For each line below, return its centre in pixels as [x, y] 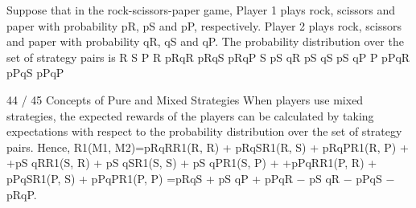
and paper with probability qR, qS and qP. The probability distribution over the [205, 41]
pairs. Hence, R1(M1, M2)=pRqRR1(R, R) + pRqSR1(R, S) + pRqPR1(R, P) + [208, 147]
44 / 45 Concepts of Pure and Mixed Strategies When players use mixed [185, 99]
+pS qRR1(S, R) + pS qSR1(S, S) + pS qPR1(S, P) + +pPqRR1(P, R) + [192, 163]
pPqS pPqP [35, 73]
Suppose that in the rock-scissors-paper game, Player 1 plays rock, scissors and [201, 10]
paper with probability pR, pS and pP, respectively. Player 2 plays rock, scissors [204, 25]
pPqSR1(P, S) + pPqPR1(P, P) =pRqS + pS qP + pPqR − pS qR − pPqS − [201, 178]
